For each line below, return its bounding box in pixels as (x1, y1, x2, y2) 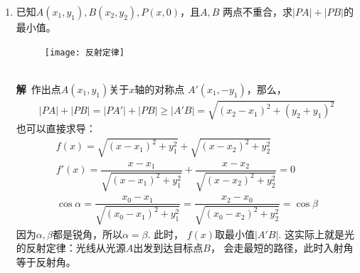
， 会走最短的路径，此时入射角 (210, 240, 354, 255)
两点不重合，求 (223, 4, 293, 18)
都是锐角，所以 (52, 226, 122, 241)
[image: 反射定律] (44, 47, 125, 58)
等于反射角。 (16, 254, 76, 269)
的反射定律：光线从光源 (16, 240, 126, 255)
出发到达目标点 (133, 240, 203, 255)
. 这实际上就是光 (278, 226, 354, 241)
